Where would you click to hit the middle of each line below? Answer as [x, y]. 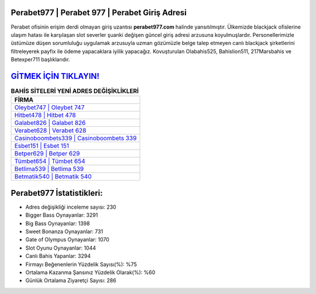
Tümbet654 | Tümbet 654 [50, 161]
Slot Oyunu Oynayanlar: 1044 [61, 248]
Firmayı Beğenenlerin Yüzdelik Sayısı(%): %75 [81, 264]
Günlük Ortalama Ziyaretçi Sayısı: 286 [71, 281]
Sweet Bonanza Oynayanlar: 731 [64, 231]
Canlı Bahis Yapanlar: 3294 [58, 256]
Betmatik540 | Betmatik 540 [53, 177]
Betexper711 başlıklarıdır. [40, 60]
